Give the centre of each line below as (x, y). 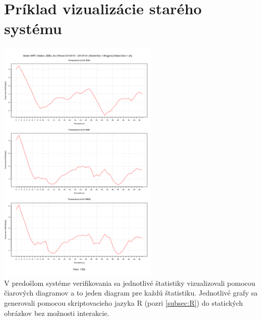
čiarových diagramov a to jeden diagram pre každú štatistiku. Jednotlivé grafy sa (131, 293)
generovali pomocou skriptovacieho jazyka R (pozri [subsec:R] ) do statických (124, 302)
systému (33, 28)
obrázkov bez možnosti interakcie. (57, 313)
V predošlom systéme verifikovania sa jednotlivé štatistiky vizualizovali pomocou (130, 283)
